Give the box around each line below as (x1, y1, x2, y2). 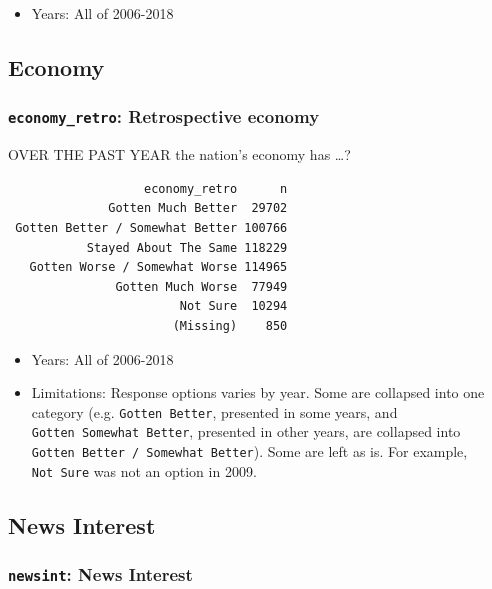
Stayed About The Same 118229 (86, 240, 288, 255)
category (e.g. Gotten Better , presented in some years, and (31, 401, 398, 422)
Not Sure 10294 (179, 299, 288, 314)
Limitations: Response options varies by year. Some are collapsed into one (31, 382, 485, 403)
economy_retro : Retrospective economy (8, 104, 320, 129)
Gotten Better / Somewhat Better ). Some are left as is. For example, (31, 441, 468, 461)
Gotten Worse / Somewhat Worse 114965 (29, 260, 288, 275)
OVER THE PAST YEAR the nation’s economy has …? (8, 144, 351, 165)
